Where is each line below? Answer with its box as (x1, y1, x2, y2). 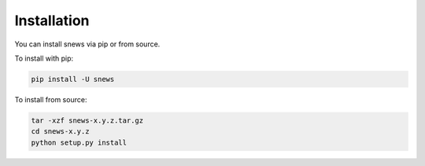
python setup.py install (31, 138, 128, 147)
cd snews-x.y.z (31, 127, 90, 136)
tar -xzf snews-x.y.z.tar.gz (31, 116, 144, 125)
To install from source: (14, 94, 87, 104)
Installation (14, 12, 90, 29)
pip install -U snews (31, 75, 115, 83)
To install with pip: (14, 53, 74, 63)
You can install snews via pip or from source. (14, 39, 161, 49)
